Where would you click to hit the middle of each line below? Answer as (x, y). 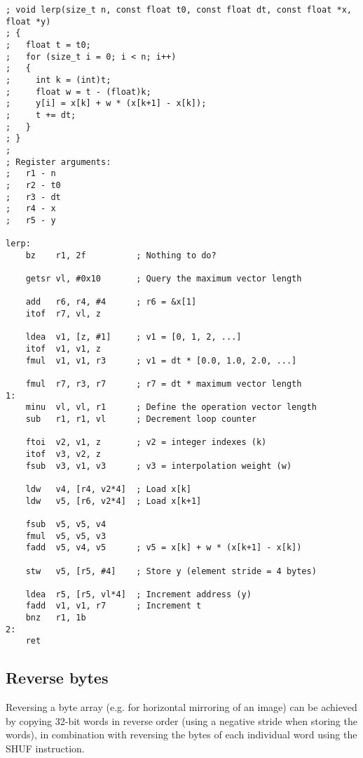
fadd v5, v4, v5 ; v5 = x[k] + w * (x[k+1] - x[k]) (164, 548)
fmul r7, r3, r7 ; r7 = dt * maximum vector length (164, 384)
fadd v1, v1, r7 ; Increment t (114, 606)
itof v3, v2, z (63, 454)
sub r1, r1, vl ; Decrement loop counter (141, 419)
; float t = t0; (48, 45)
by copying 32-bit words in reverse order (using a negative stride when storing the (181, 720)
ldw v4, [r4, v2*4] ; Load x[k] (108, 489)
